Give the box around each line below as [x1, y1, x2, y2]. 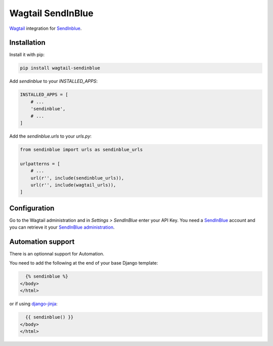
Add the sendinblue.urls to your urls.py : [9, 133, 92, 139]
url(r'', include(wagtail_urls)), [30, 182, 116, 188]
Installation [9, 38, 45, 47]
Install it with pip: [9, 52, 45, 58]
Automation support [9, 237, 75, 246]
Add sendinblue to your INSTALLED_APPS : [9, 78, 98, 84]
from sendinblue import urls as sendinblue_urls [20, 147, 143, 152]
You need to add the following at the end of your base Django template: [9, 260, 158, 266]
